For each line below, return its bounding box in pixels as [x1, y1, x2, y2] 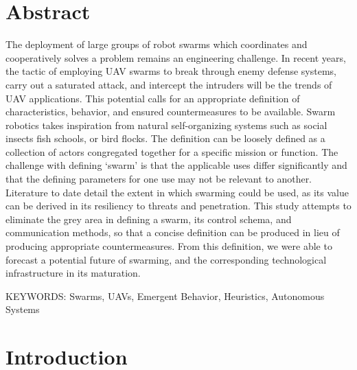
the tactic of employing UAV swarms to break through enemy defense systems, [5, 64, 336, 78]
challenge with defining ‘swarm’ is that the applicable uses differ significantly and [5, 158, 347, 172]
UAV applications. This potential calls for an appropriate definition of [5, 91, 300, 105]
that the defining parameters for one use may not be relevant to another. [5, 172, 312, 186]
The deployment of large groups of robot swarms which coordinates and [5, 37, 308, 51]
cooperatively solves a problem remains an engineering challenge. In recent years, [5, 50, 346, 65]
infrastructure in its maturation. [5, 266, 141, 280]
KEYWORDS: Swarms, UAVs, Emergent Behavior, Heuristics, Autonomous [5, 288, 325, 303]
